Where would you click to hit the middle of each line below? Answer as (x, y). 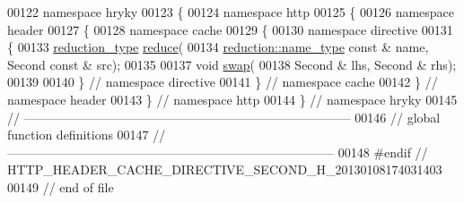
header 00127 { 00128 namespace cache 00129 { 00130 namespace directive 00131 (230, 29)
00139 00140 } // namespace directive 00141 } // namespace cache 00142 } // (223, 82)
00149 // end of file (61, 186)
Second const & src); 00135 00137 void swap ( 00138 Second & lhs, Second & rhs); (232, 64)
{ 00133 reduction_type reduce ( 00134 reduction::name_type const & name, (218, 47)
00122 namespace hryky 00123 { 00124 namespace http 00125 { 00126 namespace (231, 12)
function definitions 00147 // (87, 135)
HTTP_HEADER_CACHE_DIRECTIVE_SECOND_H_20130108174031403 (225, 169)
